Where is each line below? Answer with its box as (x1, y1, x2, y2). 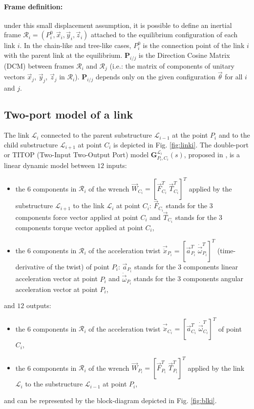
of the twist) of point (47, 261, 110, 271)
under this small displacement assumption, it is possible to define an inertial (4, 20, 232, 30)
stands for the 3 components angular (134, 273, 244, 284)
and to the (218, 130, 250, 140)
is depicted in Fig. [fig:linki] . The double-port (113, 139, 249, 149)
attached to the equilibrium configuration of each (90, 29, 238, 40)
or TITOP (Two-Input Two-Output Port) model (4, 149, 149, 160)
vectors (4, 72, 25, 82)
